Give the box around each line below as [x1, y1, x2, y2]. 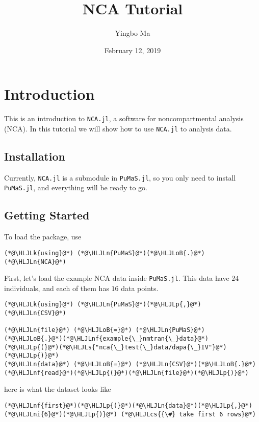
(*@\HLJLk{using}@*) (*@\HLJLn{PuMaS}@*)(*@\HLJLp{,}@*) [4, 301, 201, 308]
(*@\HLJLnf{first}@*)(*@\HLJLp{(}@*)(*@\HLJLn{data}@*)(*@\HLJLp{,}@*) [4, 402, 252, 409]
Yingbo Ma [115, 28, 150, 38]
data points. [121, 282, 159, 293]
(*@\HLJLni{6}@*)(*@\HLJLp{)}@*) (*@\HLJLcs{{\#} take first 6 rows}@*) [4, 410, 256, 418]
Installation [4, 148, 65, 164]
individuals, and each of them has [4, 282, 109, 293]
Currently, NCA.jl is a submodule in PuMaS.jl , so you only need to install [4, 172, 236, 183]
